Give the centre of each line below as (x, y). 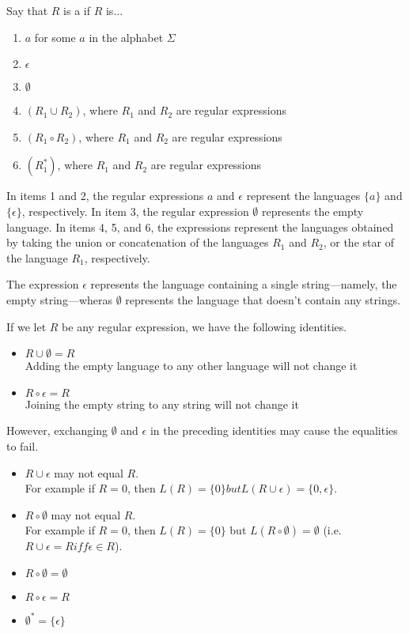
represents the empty (313, 211)
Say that (27, 10)
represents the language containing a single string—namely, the (244, 284)
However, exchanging (57, 430)
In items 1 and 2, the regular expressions (105, 196)
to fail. (23, 445)
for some (55, 37)
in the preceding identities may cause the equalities (274, 430)
